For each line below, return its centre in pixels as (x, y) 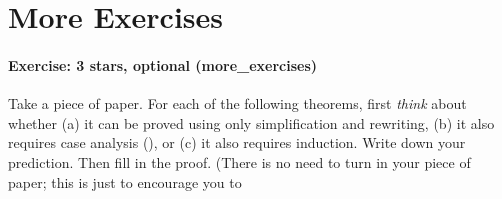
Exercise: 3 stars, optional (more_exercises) (163, 64)
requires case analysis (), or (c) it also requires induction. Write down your (237, 142)
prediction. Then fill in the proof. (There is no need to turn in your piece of (239, 161)
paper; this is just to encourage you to (125, 181)
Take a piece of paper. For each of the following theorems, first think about (237, 103)
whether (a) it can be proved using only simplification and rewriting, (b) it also (251, 122)
